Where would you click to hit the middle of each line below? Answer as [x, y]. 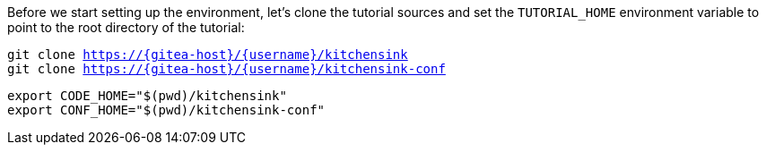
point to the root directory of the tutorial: [126, 27]
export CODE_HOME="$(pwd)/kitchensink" [147, 96]
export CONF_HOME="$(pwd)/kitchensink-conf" [166, 110]
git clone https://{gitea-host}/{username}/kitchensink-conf [226, 69]
